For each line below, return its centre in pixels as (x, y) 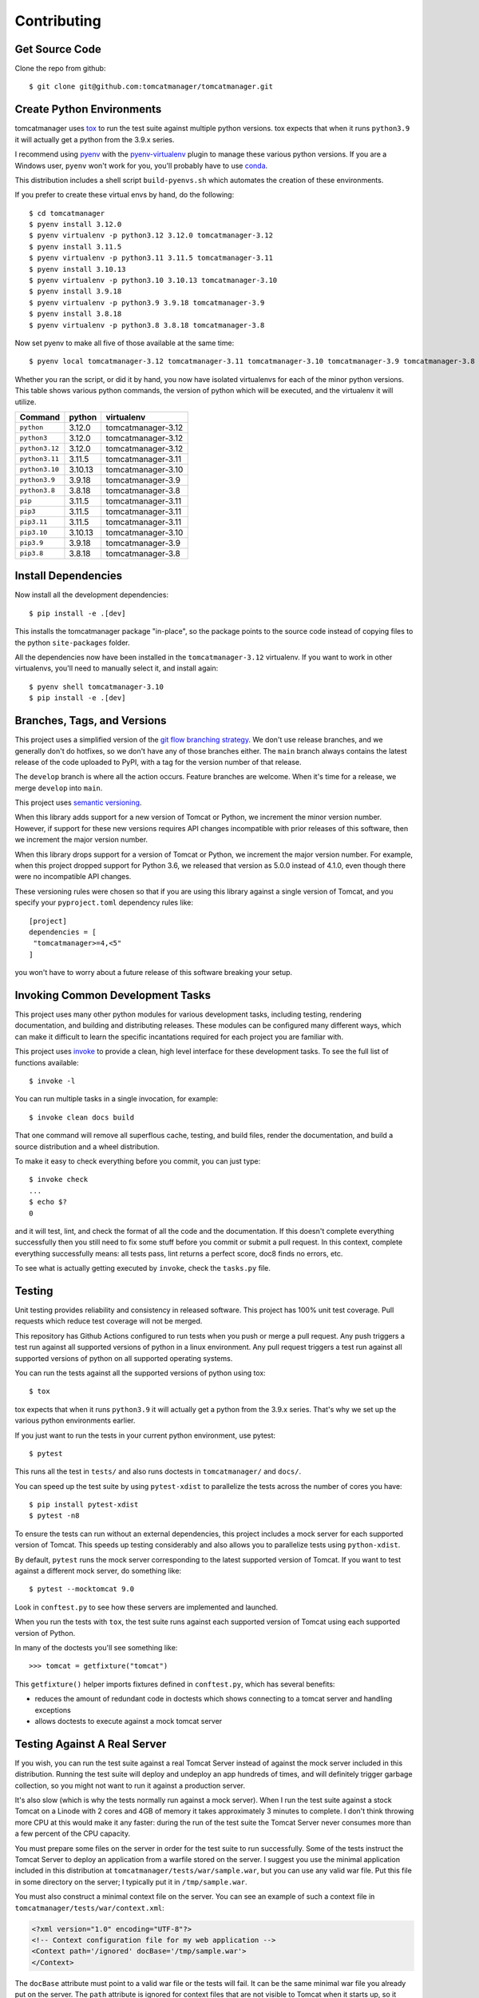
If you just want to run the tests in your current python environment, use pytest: (145, 1435)
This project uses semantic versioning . (78, 802)
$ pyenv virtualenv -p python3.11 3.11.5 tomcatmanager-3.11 (151, 258)
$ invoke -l (52, 1081)
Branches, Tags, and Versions (91, 720)
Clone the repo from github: (60, 69)
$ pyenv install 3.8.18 (75, 314)
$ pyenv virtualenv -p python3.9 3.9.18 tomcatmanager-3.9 (147, 302)
